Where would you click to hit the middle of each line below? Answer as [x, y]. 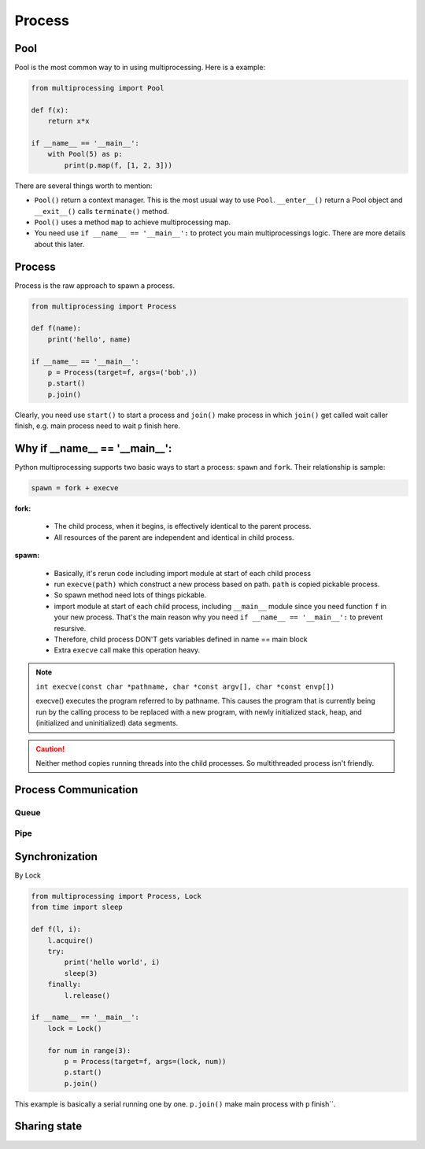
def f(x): [50, 110]
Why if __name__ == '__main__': [93, 448]
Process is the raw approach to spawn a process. [95, 285]
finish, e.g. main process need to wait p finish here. [98, 426]
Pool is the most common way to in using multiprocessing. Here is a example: [140, 68]
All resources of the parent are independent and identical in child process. [174, 537]
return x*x [68, 121]
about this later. [59, 244]
